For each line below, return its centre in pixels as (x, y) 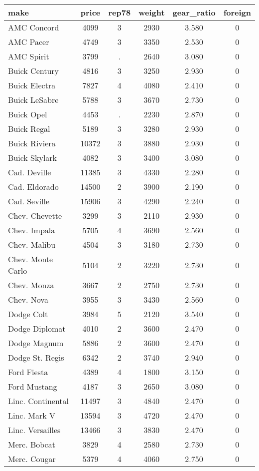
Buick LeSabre (33, 100)
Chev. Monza (31, 285)
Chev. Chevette (35, 216)
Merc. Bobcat (32, 444)
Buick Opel (28, 114)
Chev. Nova (28, 299)
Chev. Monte (31, 259)
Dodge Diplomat (37, 328)
